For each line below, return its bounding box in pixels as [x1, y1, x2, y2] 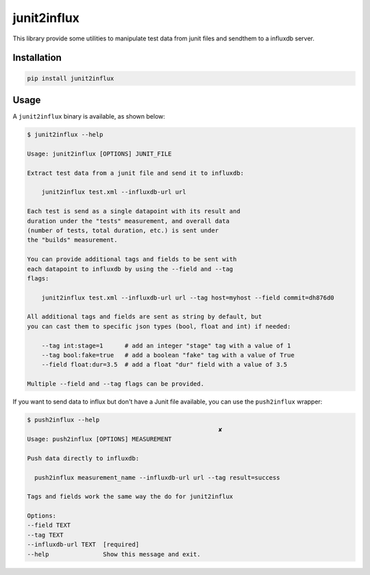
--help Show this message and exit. [27, 550, 201, 558]
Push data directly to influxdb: [27, 454, 140, 462]
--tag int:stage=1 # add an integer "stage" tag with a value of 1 [41, 341, 291, 350]
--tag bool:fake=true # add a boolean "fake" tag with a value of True [41, 352, 295, 359]
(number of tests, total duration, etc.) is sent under [27, 226, 219, 234]
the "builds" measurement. [27, 236, 118, 244]
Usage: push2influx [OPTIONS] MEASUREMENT [27, 435, 172, 443]
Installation [12, 52, 62, 64]
